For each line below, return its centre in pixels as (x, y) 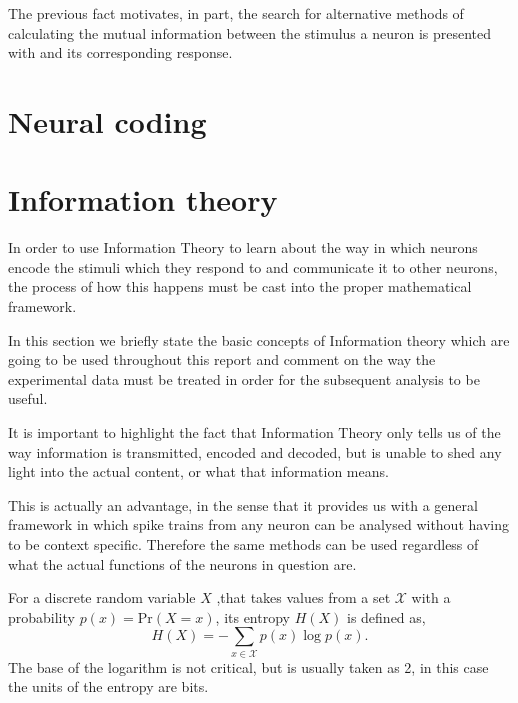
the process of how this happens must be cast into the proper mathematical (240, 286)
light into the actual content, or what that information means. (198, 471)
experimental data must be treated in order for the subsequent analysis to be (244, 378)
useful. (28, 398)
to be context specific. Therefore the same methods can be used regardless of (243, 544)
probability (41, 616)
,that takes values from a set (303, 597)
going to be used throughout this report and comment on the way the (222, 359)
